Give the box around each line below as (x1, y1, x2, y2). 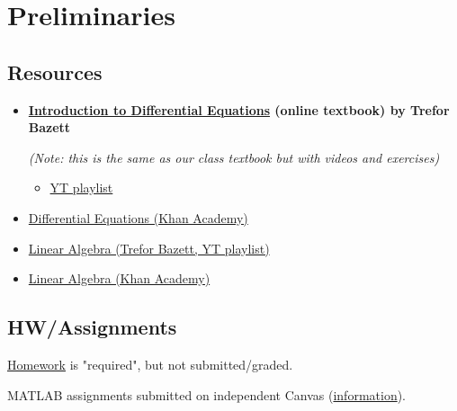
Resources (7, 58, 103, 85)
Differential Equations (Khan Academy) (28, 208, 248, 227)
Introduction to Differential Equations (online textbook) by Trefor (28, 100, 450, 119)
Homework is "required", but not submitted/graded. (7, 354, 293, 373)
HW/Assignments (7, 313, 177, 341)
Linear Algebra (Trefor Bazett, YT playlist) (28, 238, 270, 257)
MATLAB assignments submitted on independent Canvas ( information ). (7, 385, 407, 404)
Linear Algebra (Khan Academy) (28, 269, 211, 288)
